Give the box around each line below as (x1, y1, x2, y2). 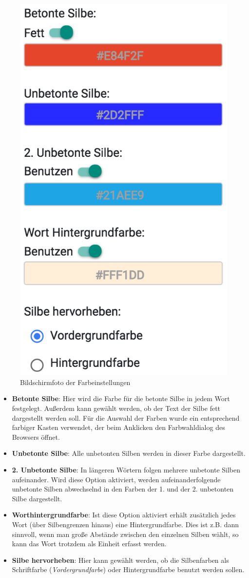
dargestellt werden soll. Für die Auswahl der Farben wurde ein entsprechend (12, 412, 240, 423)
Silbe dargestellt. (12, 493, 62, 503)
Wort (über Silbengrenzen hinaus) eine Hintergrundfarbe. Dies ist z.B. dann (12, 519, 239, 529)
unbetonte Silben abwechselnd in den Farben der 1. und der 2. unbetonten (12, 484, 234, 494)
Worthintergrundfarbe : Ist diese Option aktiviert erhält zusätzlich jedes (12, 510, 236, 520)
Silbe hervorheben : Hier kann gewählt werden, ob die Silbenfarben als (12, 555, 229, 565)
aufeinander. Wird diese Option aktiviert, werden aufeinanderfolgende (12, 474, 221, 484)
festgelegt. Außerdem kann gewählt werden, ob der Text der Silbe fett (12, 403, 221, 413)
